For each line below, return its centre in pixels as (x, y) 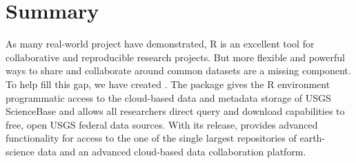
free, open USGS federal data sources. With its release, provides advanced (162, 124)
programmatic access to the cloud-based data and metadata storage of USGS (168, 97)
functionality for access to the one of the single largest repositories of (151, 138)
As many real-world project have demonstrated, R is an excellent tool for (160, 44)
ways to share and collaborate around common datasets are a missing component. (178, 70)
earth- (313, 138)
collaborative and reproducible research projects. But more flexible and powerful (175, 57)
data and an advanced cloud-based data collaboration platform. (172, 151)
